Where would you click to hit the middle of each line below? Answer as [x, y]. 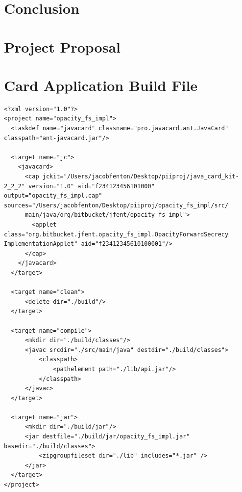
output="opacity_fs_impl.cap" [53, 196]
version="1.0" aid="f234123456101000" [92, 186]
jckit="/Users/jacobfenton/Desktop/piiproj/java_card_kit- [141, 177]
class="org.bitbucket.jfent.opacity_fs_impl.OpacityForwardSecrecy [116, 234]
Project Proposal [62, 46]
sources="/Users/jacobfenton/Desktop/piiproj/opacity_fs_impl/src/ [116, 205]
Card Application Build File [101, 85]
